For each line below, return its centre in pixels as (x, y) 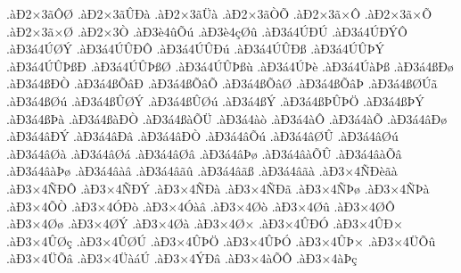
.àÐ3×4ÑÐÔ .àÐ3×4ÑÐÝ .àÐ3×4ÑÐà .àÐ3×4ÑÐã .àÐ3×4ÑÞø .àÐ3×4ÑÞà (218, 188)
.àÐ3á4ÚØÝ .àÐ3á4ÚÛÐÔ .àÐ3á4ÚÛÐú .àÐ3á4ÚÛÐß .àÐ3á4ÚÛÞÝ (196, 49)
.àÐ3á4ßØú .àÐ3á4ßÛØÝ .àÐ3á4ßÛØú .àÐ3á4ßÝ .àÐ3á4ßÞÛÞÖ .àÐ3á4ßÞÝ (215, 100)
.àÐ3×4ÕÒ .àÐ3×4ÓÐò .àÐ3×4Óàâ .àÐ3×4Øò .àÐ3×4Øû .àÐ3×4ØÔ (201, 206)
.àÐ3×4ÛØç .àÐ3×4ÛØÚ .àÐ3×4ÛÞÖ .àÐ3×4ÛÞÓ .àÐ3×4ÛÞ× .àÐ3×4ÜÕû (221, 240)
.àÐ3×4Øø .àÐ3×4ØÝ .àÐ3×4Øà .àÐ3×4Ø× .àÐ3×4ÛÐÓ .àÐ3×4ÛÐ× (205, 223)
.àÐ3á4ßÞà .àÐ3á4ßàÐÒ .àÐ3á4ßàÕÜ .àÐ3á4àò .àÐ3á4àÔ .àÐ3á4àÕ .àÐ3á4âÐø (227, 118)
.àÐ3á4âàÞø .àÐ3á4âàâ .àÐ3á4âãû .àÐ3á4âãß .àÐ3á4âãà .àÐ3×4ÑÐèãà (202, 171)
